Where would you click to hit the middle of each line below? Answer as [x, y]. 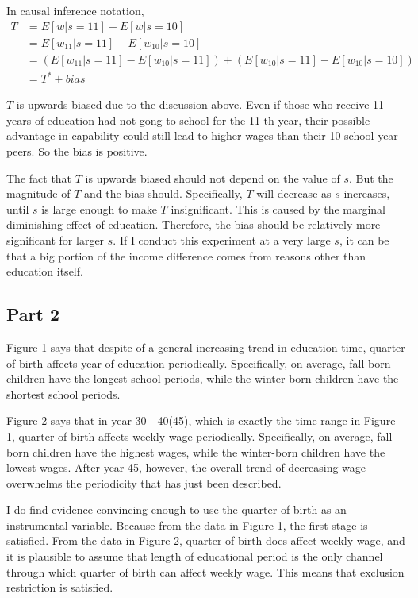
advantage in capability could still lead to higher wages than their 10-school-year [202, 135]
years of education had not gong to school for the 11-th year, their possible [188, 120]
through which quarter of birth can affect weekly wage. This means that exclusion [205, 571]
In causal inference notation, [75, 10]
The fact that [39, 177]
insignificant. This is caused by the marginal [278, 208]
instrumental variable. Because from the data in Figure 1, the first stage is [187, 525]
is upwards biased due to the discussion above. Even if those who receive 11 [200, 104]
